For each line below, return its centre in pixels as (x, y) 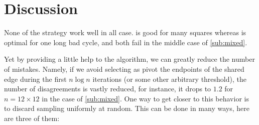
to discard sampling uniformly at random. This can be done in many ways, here (127, 108)
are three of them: (32, 118)
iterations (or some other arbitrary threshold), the (169, 79)
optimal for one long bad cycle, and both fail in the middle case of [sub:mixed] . (126, 42)
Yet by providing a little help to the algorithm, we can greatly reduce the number (129, 59)
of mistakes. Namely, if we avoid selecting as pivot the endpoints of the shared (124, 69)
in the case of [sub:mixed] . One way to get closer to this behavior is (145, 98)
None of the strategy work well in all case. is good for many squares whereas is (125, 32)
